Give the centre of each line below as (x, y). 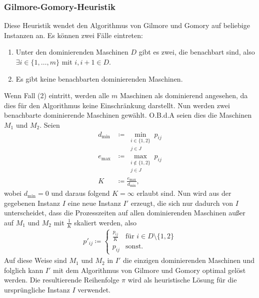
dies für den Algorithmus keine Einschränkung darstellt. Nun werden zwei (117, 105)
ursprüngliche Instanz (37, 290)
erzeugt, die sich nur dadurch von (182, 203)
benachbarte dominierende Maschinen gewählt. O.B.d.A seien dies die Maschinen (128, 115)
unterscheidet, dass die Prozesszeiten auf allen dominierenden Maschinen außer (125, 213)
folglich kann (24, 270)
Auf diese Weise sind (35, 260)
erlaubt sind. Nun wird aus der (184, 193)
